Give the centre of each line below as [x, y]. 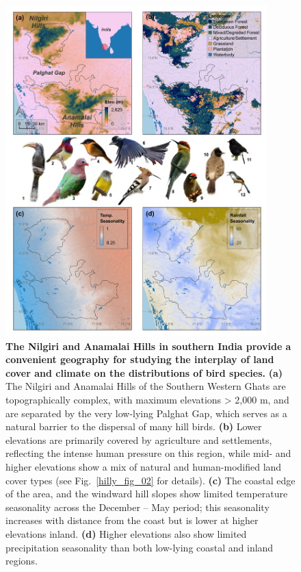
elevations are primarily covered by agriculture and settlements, [139, 439]
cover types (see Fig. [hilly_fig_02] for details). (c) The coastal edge [150, 480]
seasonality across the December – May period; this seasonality [138, 507]
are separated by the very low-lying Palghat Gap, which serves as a [146, 413]
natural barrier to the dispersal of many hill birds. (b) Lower [134, 426]
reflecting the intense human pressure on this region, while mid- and [148, 453]
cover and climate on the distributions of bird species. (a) [144, 372]
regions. [22, 561]
